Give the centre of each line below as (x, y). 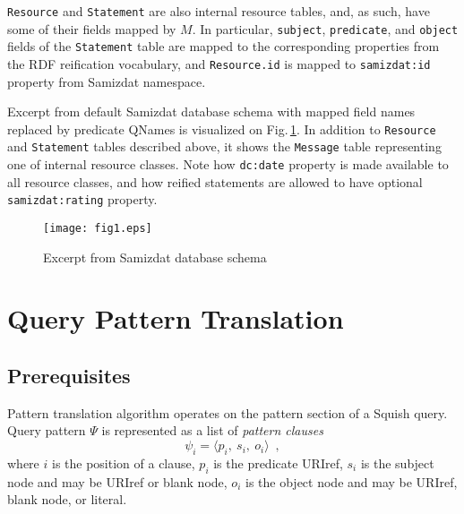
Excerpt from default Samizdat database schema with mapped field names (211, 111)
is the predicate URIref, (278, 463)
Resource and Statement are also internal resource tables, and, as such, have (219, 11)
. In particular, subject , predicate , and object (325, 28)
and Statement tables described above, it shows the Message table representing (224, 146)
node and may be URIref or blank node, (117, 481)
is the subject (397, 463)
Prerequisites (69, 376)
